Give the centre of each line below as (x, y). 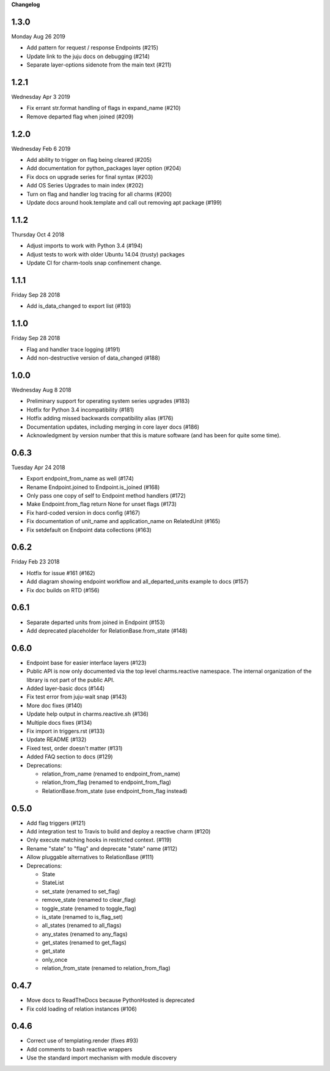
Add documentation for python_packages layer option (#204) (104, 169)
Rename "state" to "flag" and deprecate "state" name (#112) (102, 848)
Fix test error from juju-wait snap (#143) (77, 697)
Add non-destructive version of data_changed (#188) (94, 358)
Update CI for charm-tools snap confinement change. (94, 263)
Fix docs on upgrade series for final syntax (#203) (90, 176)
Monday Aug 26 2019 (38, 36)
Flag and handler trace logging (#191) (73, 349)
